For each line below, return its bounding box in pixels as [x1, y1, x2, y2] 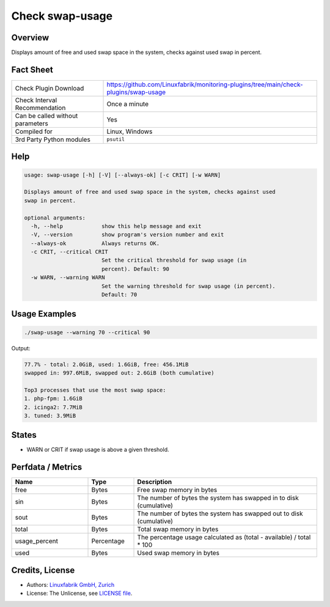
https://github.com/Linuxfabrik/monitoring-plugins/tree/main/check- [106, 80, 304, 89]
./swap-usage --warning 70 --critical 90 [24, 329, 150, 336]
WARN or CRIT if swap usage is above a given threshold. [26, 446, 169, 454]
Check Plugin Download [15, 84, 84, 92]
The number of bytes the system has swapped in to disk [137, 494, 299, 502]
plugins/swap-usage [106, 87, 166, 96]
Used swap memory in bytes [137, 549, 220, 557]
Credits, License [11, 565, 75, 575]
